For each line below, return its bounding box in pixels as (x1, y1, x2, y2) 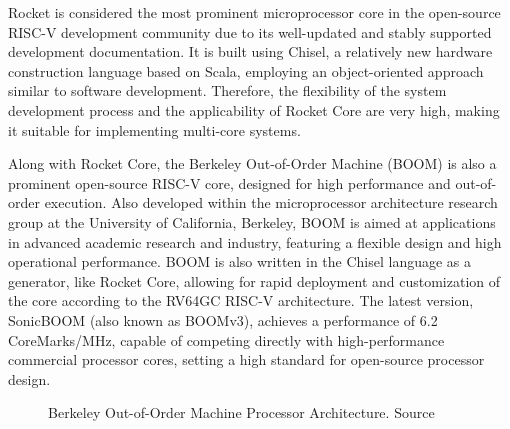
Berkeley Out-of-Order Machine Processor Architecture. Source (48, 402, 435, 423)
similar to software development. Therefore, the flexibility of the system (8, 80, 447, 101)
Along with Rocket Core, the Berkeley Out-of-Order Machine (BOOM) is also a (8, 153, 497, 174)
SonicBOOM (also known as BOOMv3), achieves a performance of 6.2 (8, 309, 438, 330)
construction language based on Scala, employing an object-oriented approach (8, 60, 484, 81)
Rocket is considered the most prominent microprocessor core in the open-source (8, 2, 501, 22)
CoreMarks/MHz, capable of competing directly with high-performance (8, 329, 445, 350)
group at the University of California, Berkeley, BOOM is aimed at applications (8, 211, 496, 232)
